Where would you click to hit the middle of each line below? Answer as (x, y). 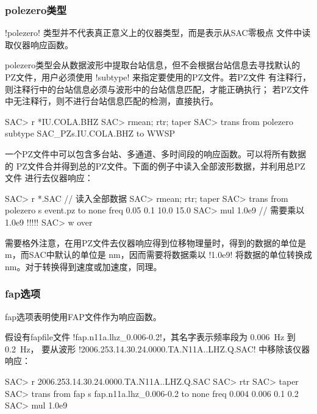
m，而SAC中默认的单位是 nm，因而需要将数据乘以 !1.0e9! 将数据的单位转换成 (158, 255)
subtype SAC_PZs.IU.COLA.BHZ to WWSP (90, 133)
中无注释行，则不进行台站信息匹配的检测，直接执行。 (112, 101)
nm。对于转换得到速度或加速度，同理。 (84, 266)
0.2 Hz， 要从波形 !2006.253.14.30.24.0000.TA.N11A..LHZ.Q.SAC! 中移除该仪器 (158, 348)
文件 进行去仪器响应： (49, 178)
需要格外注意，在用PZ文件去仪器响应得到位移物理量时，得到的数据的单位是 (156, 242)
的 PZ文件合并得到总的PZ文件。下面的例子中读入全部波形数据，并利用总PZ (155, 166)
